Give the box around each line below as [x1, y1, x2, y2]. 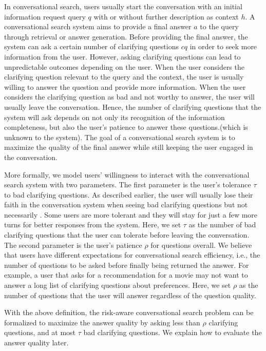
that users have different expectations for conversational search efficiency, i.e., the [4, 249, 260, 260]
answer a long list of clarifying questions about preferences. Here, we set [4, 280, 231, 290]
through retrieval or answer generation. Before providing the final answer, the [4, 31, 248, 42]
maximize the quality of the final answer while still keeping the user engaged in [4, 142, 253, 152]
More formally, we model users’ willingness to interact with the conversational [4, 169, 250, 180]
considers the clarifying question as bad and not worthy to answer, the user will [4, 91, 255, 102]
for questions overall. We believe [150, 239, 252, 250]
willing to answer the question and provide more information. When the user [4, 81, 246, 92]
